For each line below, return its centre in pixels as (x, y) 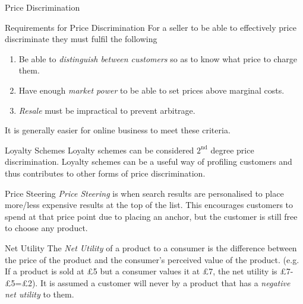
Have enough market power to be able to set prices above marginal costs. (151, 90)
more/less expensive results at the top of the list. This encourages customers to (149, 205)
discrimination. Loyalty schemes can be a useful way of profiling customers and (149, 161)
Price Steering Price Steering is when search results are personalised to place (144, 193)
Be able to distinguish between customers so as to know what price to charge (158, 58)
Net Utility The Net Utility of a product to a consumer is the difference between (151, 247)
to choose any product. (46, 228)
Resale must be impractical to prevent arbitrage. (107, 110)
